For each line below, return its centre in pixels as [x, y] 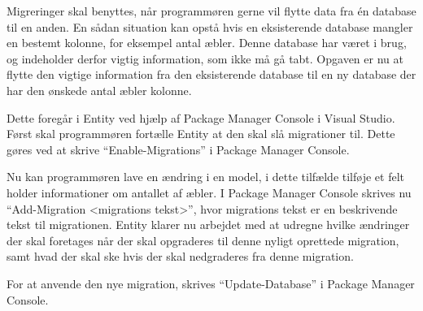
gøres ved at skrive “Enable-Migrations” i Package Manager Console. [178, 149]
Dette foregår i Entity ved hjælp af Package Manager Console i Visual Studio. [201, 117]
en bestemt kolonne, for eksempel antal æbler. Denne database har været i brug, [207, 43]
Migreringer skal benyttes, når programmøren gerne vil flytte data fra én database [211, 11]
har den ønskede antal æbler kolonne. [99, 90]
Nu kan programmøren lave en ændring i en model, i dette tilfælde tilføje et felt [206, 177]
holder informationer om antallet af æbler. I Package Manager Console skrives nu [209, 192]
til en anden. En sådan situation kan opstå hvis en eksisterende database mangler [210, 26]
